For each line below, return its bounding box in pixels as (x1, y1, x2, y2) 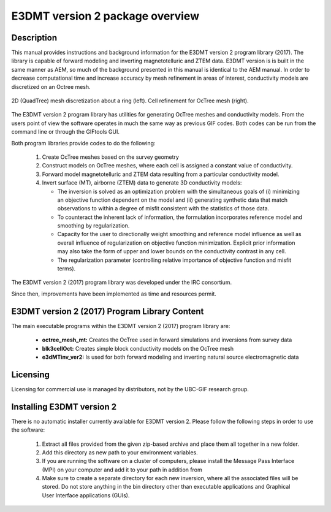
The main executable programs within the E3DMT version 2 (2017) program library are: (11, 322, 230, 329)
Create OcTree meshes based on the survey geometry (42, 153, 179, 161)
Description (11, 32, 58, 43)
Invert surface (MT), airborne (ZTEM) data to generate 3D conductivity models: (42, 179, 242, 186)
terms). (57, 265, 76, 272)
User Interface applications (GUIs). (42, 491, 130, 499)
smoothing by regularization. (57, 222, 130, 229)
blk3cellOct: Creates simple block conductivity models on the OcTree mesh (42, 345, 234, 352)
